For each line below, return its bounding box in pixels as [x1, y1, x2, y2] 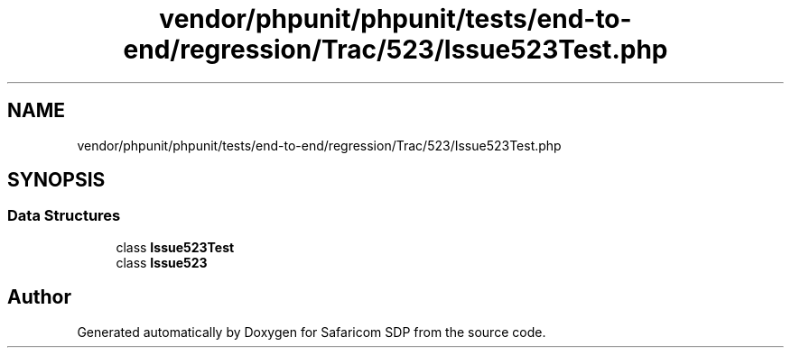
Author [7, 286, 71, 309]
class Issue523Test [116, 239, 235, 255]
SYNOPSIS [7, 168, 106, 192]
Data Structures [7, 206, 121, 225]
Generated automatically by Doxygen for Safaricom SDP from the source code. [77, 323, 546, 340]
